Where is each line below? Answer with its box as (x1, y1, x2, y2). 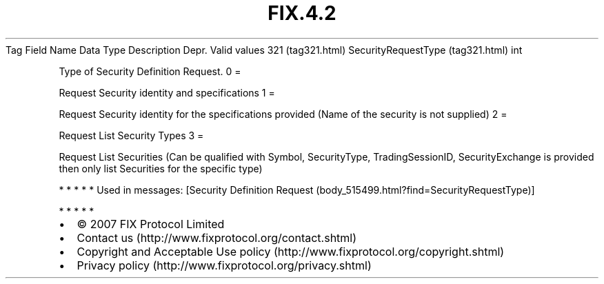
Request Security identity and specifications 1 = (59, 86, 275, 99)
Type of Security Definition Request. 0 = (59, 65, 241, 77)
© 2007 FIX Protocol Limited (77, 216, 225, 231)
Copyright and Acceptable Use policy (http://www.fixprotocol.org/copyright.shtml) (77, 244, 505, 258)
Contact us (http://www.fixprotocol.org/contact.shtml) (77, 230, 357, 245)
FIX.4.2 (268, 1, 336, 25)
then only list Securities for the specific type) (59, 162, 263, 174)
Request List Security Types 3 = (59, 129, 204, 141)
